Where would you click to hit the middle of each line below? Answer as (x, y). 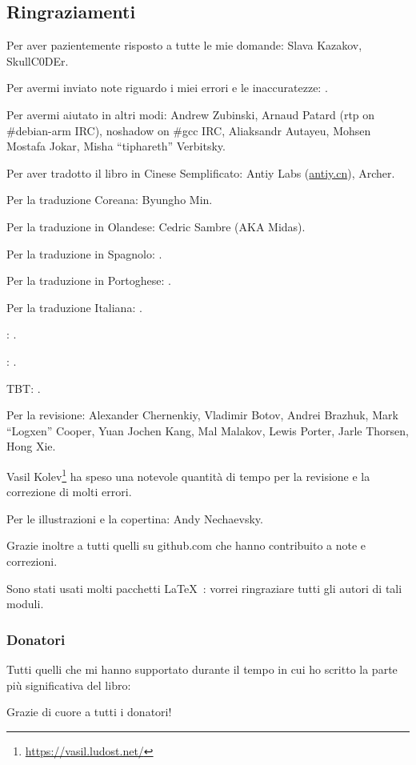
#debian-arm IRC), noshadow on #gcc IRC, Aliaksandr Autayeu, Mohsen (189, 130)
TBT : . (24, 388)
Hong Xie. (31, 446)
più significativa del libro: (69, 685)
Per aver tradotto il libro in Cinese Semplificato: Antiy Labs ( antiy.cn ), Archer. (201, 172)
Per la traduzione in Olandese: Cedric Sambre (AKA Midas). (156, 226)
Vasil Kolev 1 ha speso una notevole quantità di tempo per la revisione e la (188, 475)
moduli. (25, 604)
